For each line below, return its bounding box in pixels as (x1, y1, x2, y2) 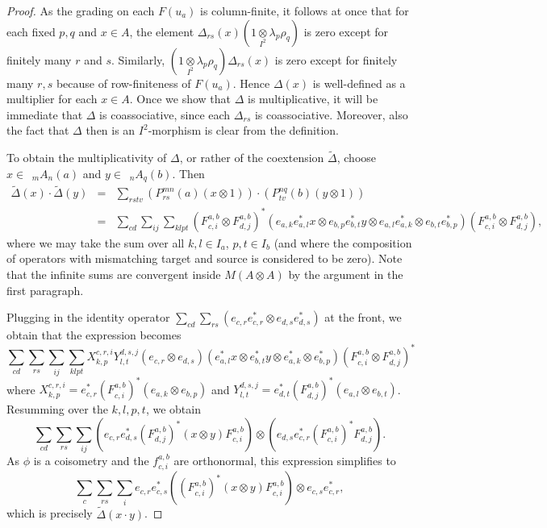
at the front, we (324, 309, 402, 326)
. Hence (232, 74, 270, 91)
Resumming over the (6, 401, 108, 418)
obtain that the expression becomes (6, 326, 182, 343)
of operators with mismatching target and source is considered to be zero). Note (6, 250, 403, 267)
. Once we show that (129, 90, 232, 107)
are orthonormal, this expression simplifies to (173, 452, 396, 469)
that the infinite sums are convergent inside (6, 266, 221, 282)
